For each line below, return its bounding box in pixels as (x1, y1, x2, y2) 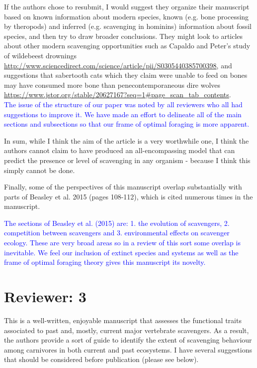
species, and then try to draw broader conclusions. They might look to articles (4, 30, 243, 41)
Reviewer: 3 (4, 286, 86, 307)
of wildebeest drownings (4, 50, 77, 60)
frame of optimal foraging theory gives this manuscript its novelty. (4, 257, 206, 267)
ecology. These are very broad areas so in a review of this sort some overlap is (4, 237, 241, 248)
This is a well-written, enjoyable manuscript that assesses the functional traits (4, 315, 242, 325)
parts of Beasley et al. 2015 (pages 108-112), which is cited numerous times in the (4, 191, 253, 201)
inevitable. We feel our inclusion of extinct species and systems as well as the (4, 247, 239, 257)
